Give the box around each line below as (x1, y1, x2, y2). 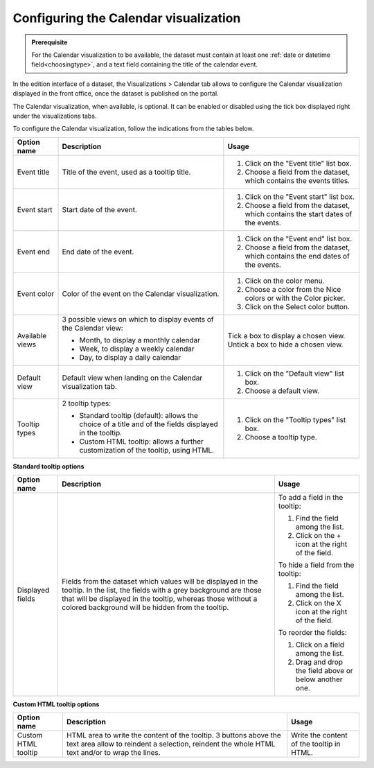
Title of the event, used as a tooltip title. (62, 167, 191, 177)
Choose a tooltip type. (244, 432, 318, 442)
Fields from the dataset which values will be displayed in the (61, 577, 258, 586)
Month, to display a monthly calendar (79, 335, 201, 344)
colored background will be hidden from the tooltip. (61, 603, 229, 613)
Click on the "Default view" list (244, 368, 344, 378)
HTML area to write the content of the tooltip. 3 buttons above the (66, 731, 281, 740)
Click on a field (295, 640, 345, 649)
